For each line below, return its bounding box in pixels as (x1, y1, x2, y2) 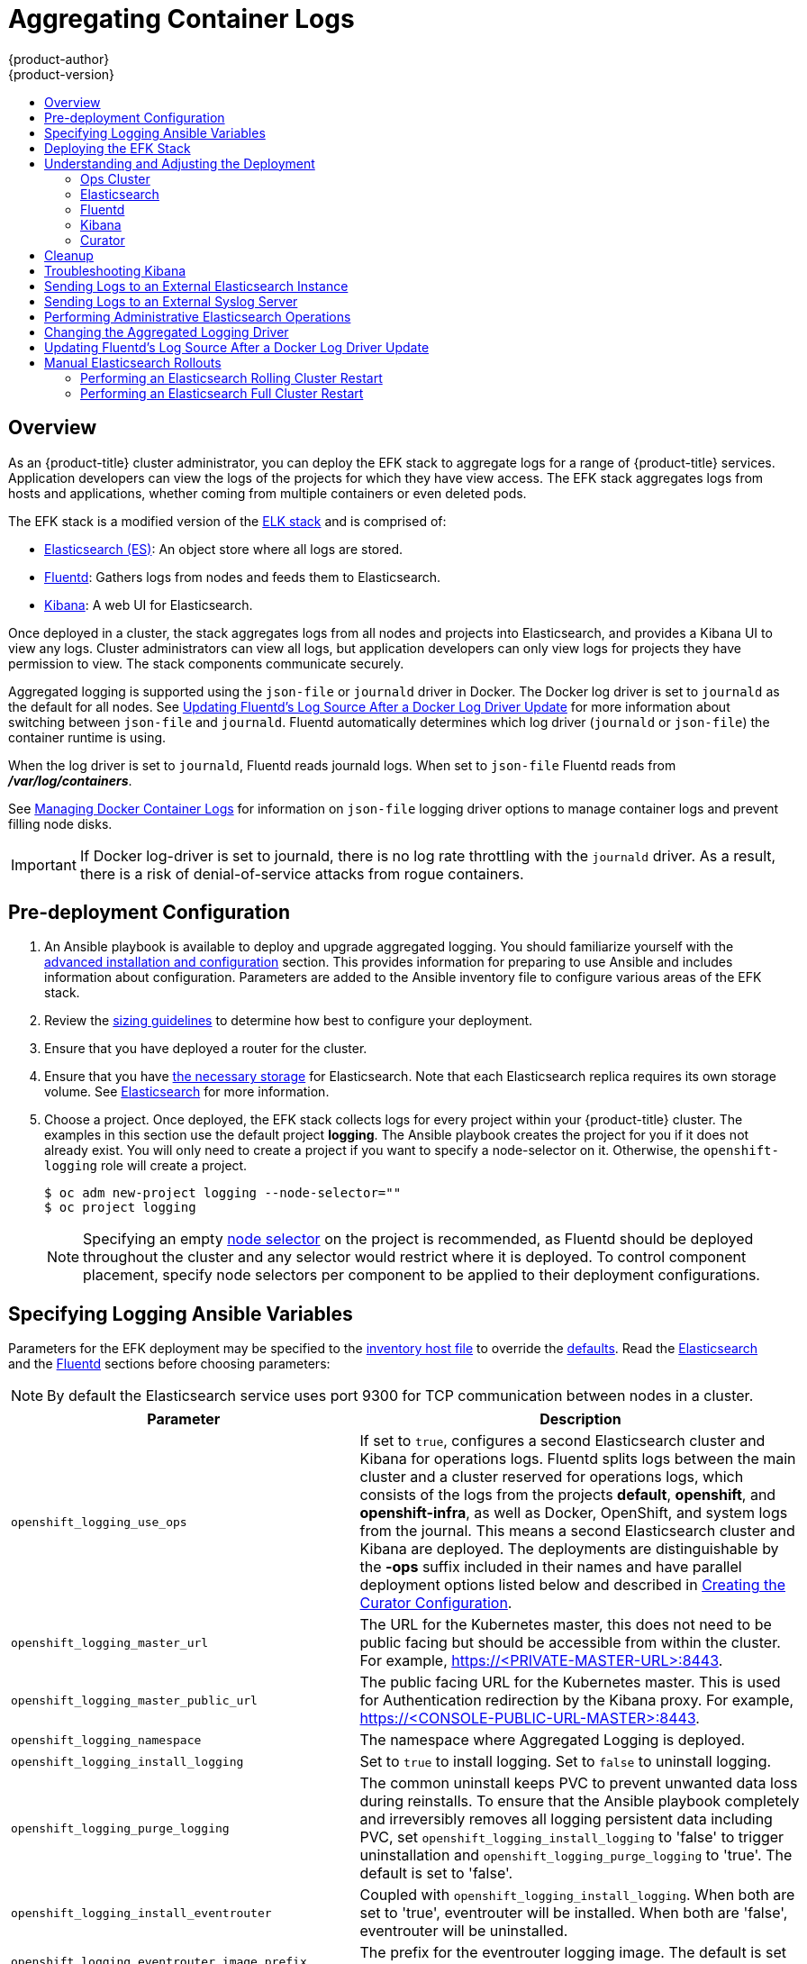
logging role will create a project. (44, 1158, 248, 1174)
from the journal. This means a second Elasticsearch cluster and (359, 1522, 795, 1541)
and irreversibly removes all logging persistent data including (359, 1810, 773, 1829)
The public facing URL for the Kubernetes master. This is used (359, 1673, 781, 1692)
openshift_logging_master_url (11, 1635, 209, 1650)
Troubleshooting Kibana (44, 262, 186, 278)
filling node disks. (8, 815, 113, 832)
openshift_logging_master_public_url (11, 1693, 258, 1707)
